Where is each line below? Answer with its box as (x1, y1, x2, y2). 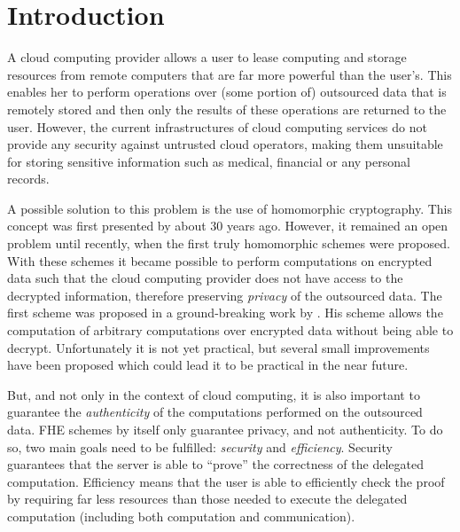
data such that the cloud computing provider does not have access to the (7, 269, 403, 287)
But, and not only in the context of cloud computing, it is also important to (7, 385, 420, 403)
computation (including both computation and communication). (7, 506, 355, 525)
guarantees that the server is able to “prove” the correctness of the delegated (7, 455, 424, 473)
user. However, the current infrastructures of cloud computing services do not (7, 117, 427, 136)
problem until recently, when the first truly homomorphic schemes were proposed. (7, 234, 450, 253)
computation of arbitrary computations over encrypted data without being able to (7, 321, 454, 340)
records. (7, 169, 50, 188)
